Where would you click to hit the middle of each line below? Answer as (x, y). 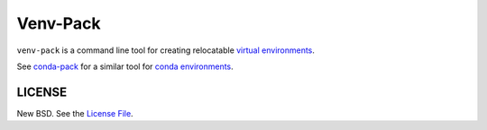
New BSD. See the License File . (75, 113)
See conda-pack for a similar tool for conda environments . (125, 66)
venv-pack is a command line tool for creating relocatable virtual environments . (166, 50)
